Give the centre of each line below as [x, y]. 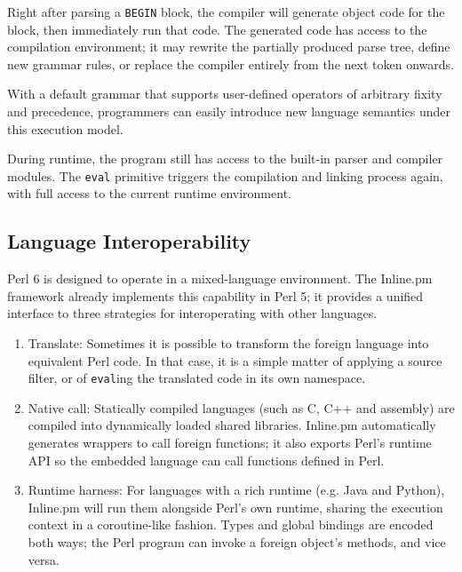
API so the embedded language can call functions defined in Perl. [206, 460]
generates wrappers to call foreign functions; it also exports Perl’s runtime [230, 443]
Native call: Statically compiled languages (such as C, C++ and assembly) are [241, 407]
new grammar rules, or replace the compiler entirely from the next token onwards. [231, 64]
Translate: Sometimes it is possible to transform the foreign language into [228, 343]
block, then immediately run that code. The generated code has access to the [217, 29]
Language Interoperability [129, 241]
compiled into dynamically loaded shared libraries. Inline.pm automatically [232, 425]
